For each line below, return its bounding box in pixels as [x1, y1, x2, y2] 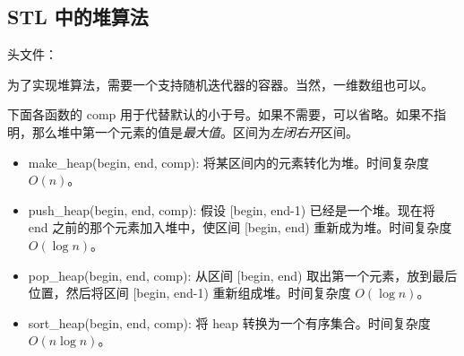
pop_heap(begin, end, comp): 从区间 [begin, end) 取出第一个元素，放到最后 [28, 265, 458, 284]
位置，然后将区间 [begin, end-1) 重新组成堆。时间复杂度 [28, 283, 351, 302]
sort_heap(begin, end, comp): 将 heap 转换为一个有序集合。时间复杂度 [28, 313, 431, 332]
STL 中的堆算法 [7, 3, 149, 30]
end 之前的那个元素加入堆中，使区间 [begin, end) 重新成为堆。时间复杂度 [28, 218, 452, 237]
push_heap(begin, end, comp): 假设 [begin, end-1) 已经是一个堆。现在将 [28, 200, 435, 219]
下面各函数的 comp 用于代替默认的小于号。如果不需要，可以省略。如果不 [7, 105, 434, 124]
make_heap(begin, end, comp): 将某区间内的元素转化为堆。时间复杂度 [28, 152, 430, 171]
